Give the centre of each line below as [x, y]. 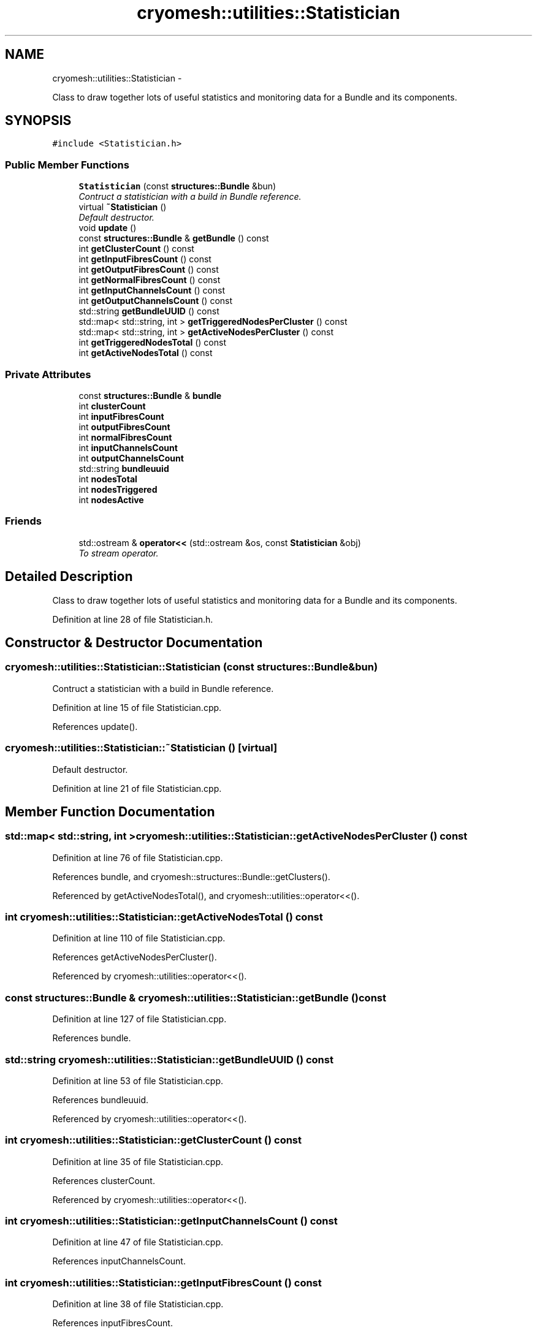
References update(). [95, 726]
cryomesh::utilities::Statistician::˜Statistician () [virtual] [141, 748]
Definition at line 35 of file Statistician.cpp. [138, 1161]
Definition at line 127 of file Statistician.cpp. [139, 1019]
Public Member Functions [67, 165]
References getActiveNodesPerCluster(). [135, 957]
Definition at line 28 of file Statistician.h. [133, 619]
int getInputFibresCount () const [145, 259]
